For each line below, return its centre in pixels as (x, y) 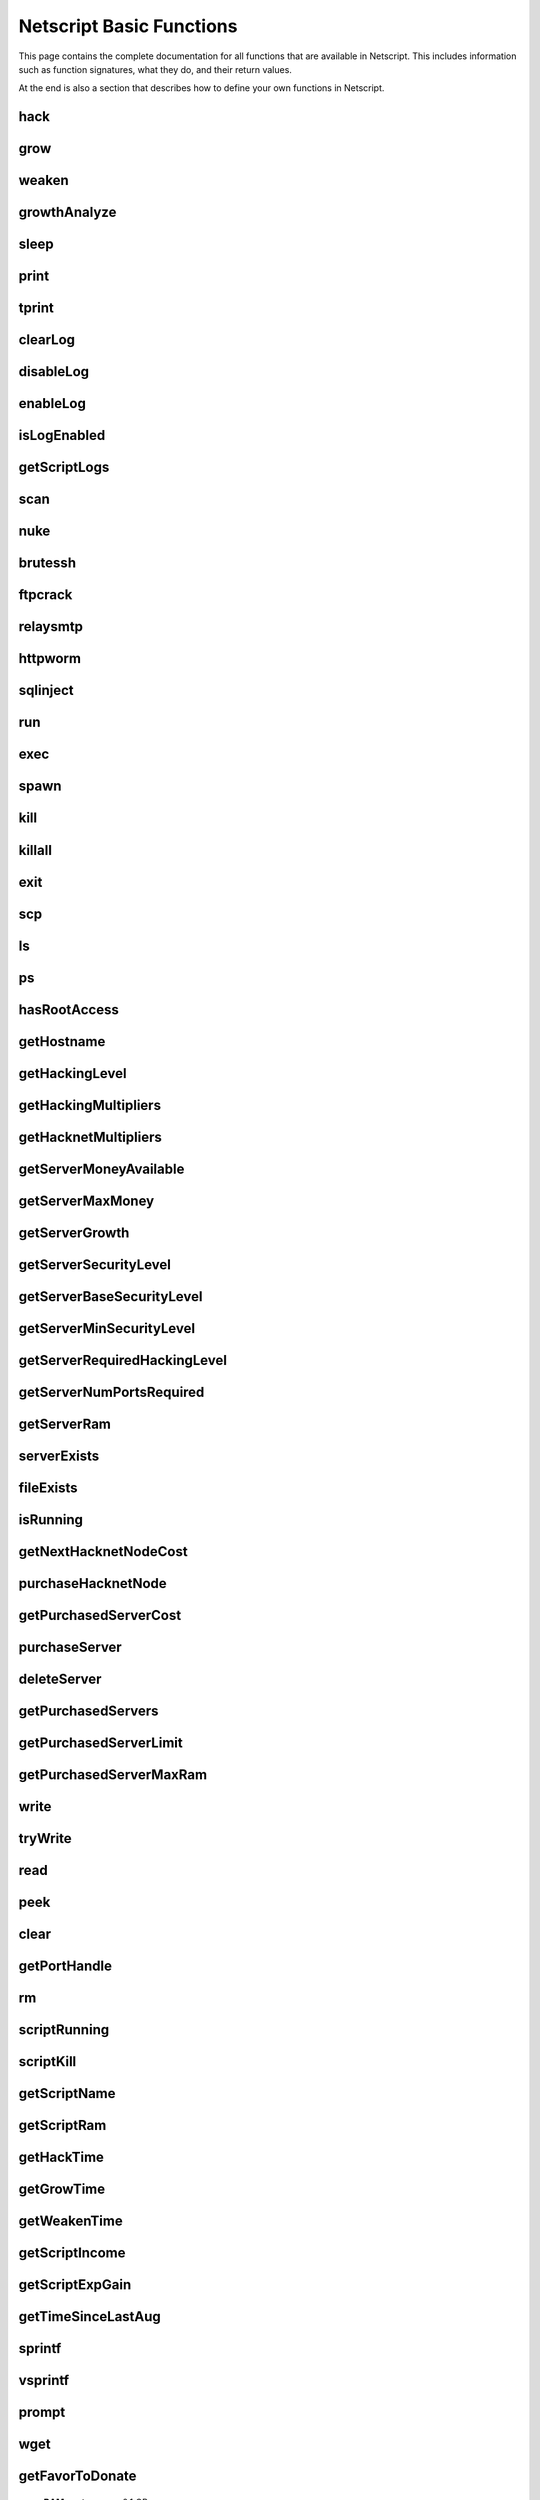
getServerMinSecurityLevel (106, 1328)
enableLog (52, 403)
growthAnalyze (67, 212)
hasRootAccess (68, 1009)
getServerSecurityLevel (95, 1264)
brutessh (47, 563)
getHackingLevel (72, 1073)
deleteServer (60, 1678)
